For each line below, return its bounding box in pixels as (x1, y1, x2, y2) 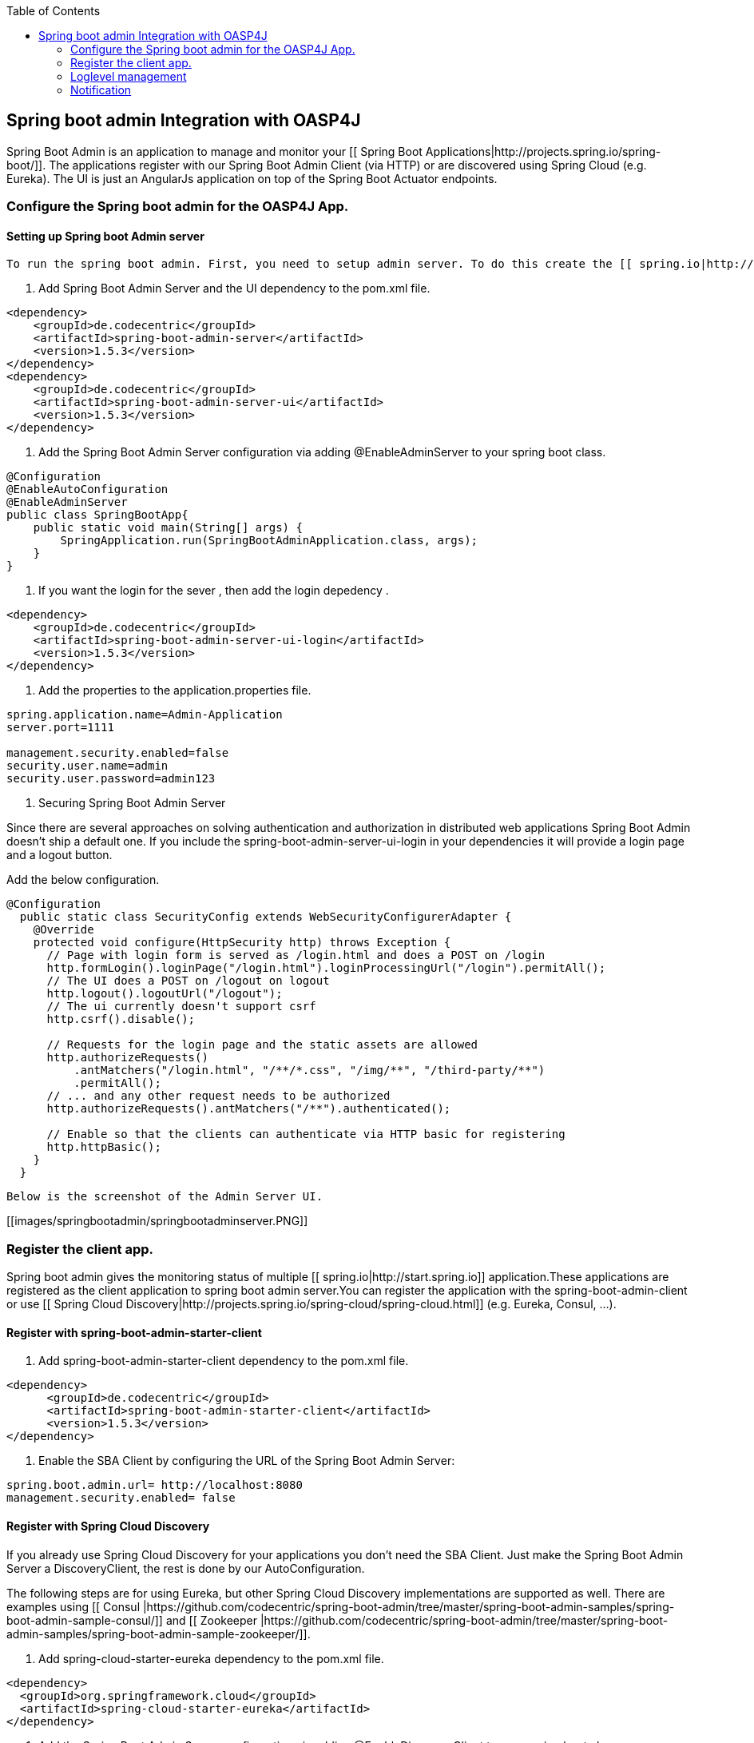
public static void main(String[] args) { (33, 521, 303, 535)
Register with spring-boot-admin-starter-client (6, 1325, 262, 1339)
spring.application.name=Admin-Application (6, 708, 283, 722)
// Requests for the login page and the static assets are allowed (46, 1038, 478, 1052)
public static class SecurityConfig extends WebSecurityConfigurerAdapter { (19, 910, 512, 924)
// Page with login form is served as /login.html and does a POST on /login (46, 949, 546, 962)
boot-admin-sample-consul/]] (6, 1613, 163, 1627)
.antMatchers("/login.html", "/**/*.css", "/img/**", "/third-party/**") (73, 1064, 546, 1077)
